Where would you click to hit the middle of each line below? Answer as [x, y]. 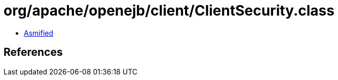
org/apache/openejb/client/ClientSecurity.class [169, 11]
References [33, 52]
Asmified [39, 33]
